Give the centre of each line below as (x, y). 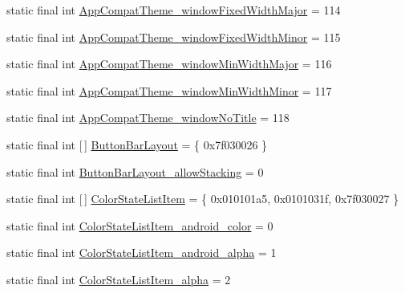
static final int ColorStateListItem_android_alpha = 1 (142, 252)
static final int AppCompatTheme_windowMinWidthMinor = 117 (169, 90)
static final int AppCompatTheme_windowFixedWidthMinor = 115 (174, 37)
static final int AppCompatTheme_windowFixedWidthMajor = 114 (174, 10)
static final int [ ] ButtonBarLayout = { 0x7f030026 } (137, 144)
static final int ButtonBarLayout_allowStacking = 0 (135, 171)
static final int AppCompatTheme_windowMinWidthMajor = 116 (169, 64)
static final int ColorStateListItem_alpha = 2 (119, 279)
